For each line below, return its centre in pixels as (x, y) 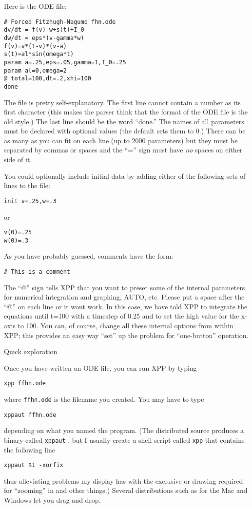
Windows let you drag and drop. (52, 500)
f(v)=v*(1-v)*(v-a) (35, 46)
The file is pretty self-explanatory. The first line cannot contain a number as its (122, 102)
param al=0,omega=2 (35, 70)
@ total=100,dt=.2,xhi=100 (48, 79)
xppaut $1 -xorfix (34, 465)
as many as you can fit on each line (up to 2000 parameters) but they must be (121, 140)
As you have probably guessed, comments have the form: (89, 256)
